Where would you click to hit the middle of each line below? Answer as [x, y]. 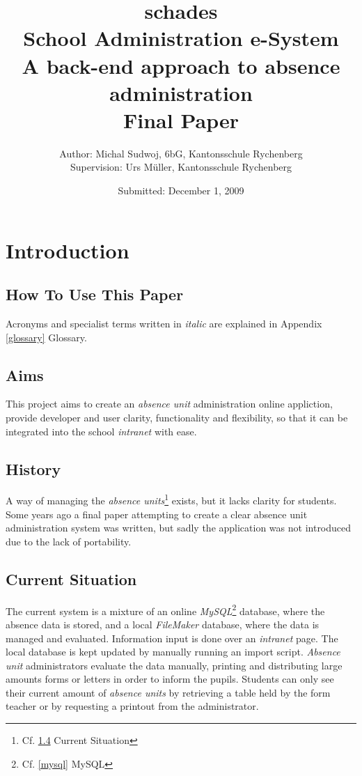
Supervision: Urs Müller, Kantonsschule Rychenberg [181, 167]
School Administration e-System [181, 38]
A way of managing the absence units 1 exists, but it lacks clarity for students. [171, 499]
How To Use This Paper [95, 294]
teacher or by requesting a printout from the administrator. [132, 706]
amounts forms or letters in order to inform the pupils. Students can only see [170, 679]
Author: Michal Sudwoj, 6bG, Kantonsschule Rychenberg [181, 153]
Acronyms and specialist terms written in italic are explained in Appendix [164, 324]
